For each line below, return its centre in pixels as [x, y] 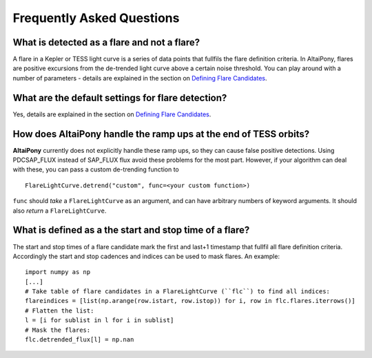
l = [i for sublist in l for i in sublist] [100, 320]
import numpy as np [58, 272]
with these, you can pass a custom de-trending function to [96, 169]
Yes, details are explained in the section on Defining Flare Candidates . [112, 114]
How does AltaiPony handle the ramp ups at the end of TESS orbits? [161, 134]
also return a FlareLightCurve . [60, 211]
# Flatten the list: [60, 310]
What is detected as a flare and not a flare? [106, 42]
